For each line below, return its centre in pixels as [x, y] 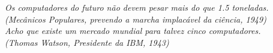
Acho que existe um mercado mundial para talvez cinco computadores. [133, 31]
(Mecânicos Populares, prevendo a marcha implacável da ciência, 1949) [136, 19]
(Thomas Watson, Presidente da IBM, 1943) [87, 42]
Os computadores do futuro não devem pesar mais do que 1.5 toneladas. [137, 7]
